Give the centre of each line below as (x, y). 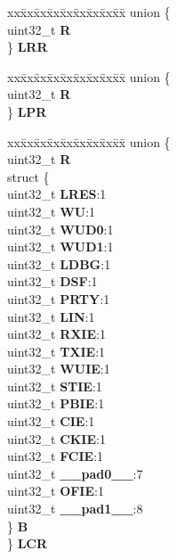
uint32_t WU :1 (52, 211)
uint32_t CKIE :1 (56, 438)
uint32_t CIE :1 (51, 421)
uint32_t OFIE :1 (56, 491)
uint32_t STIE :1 (55, 386)
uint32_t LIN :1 (51, 316)
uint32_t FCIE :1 (56, 456)
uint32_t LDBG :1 (59, 263)
